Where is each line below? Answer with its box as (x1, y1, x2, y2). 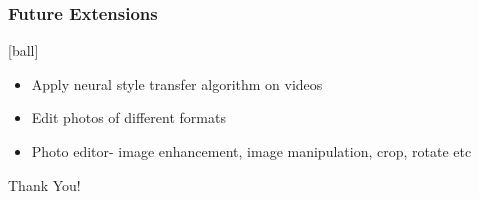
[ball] (8, 40, 39, 61)
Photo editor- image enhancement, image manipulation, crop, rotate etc (31, 141, 472, 161)
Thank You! (8, 174, 81, 195)
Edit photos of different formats (31, 107, 226, 128)
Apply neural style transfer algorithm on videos (31, 73, 323, 94)
